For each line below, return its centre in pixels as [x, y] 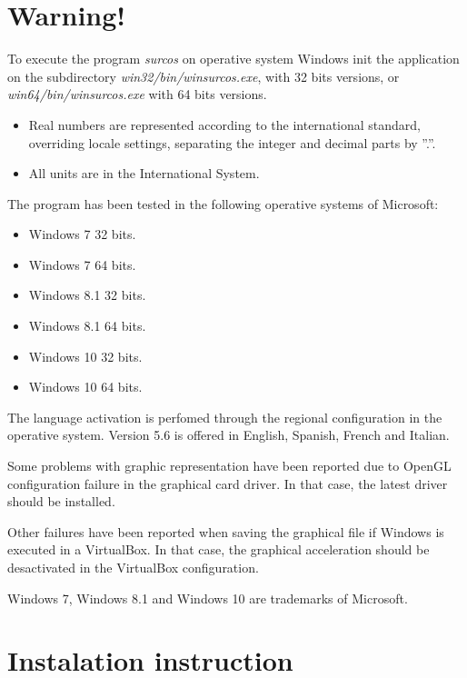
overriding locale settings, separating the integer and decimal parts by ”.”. [232, 142]
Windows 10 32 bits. [85, 356]
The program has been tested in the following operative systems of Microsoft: [223, 203]
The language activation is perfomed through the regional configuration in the [225, 417]
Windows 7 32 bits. [82, 234]
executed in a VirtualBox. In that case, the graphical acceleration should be [219, 549]
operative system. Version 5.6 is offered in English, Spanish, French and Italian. [229, 435]
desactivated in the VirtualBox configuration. [133, 567]
